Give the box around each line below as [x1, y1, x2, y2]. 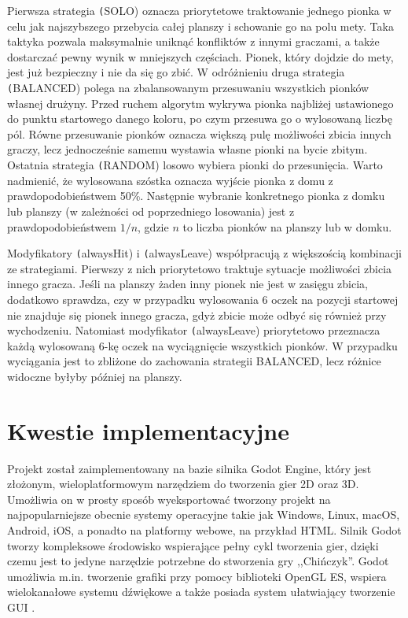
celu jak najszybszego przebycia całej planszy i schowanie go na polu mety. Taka [7, 17, 394, 34]
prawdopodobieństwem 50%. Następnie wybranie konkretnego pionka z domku [7, 187, 385, 204]
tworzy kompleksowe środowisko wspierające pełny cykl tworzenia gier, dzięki [7, 537, 379, 553]
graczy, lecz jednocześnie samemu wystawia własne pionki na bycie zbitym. [7, 141, 368, 157]
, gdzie [138, 218, 169, 235]
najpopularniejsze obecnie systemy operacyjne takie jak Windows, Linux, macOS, [7, 506, 400, 523]
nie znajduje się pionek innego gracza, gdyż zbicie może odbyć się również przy [7, 306, 387, 323]
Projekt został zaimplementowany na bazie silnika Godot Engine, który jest [7, 460, 372, 476]
